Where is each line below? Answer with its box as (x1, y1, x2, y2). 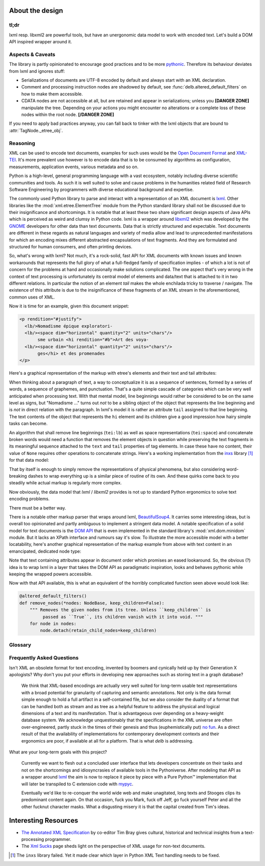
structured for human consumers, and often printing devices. (9, 244, 132, 250)
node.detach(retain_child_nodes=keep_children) (40, 627, 157, 633)
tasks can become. (9, 420, 48, 426)
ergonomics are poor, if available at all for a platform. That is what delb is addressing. (21, 738, 194, 744)
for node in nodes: (29, 621, 77, 627)
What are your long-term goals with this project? (9, 749, 107, 755)
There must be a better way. (9, 505, 66, 511)
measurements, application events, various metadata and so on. (9, 164, 139, 170)
